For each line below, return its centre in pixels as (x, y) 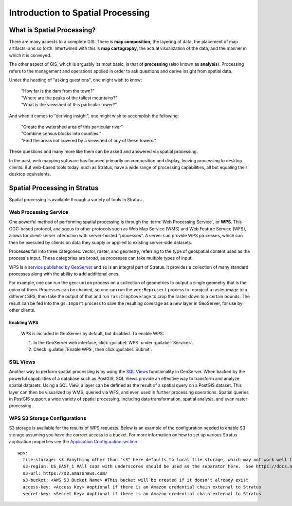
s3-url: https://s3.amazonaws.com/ (65, 473)
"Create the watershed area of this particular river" (72, 127)
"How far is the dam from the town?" (58, 91)
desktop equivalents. (30, 174)
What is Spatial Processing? (52, 30)
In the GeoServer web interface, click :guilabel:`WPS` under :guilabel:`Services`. (113, 342)
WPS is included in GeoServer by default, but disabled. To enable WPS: (92, 334)
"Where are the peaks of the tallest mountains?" (69, 98)
